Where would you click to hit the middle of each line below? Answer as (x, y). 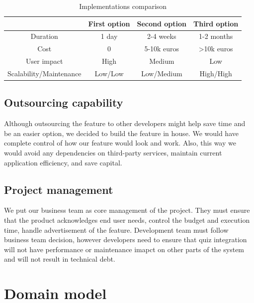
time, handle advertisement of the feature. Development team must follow (116, 229)
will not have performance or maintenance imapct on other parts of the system (124, 249)
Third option (216, 23)
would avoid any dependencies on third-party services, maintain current (113, 153)
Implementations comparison (123, 6)
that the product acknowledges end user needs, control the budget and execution (127, 220)
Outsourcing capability (64, 102)
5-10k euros (162, 49)
